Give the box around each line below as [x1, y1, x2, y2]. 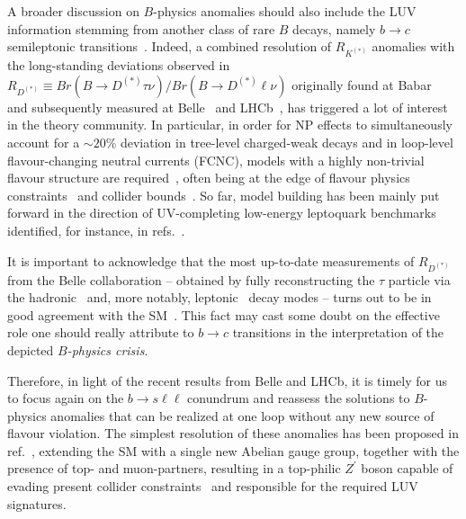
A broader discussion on [7, 2, 139, 20]
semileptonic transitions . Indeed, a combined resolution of [7, 37, 332, 56]
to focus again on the [7, 389, 124, 407]
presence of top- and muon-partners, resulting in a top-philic [7, 459, 341, 478]
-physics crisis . [67, 340, 148, 359]
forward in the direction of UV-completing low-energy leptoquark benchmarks [7, 203, 436, 222]
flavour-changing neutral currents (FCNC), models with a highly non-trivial [7, 150, 425, 169]
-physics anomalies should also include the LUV [153, 2, 417, 20]
